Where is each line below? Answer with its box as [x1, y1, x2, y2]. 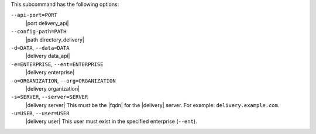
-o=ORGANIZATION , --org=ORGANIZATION [11, 77, 116, 84]
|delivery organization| [25, 85, 80, 92]
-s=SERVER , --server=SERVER [11, 94, 88, 101]
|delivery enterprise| [25, 69, 75, 76]
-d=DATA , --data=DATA [11, 44, 70, 51]
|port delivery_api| [25, 19, 70, 26]
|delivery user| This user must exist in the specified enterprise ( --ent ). [25, 118, 197, 125]
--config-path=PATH [11, 28, 67, 35]
